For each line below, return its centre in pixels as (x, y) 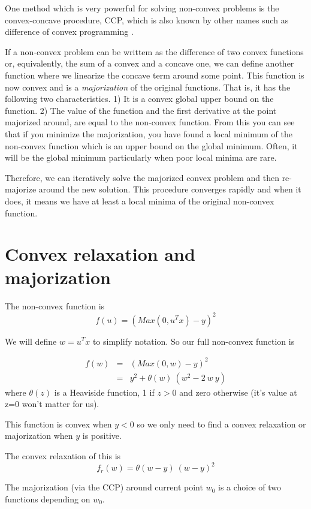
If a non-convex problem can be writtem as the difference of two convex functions (154, 51)
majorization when (39, 436)
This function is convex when (58, 424)
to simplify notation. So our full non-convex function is (194, 341)
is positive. (102, 436)
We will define (31, 341)
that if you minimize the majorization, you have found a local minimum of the (149, 133)
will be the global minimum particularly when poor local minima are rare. (141, 157)
